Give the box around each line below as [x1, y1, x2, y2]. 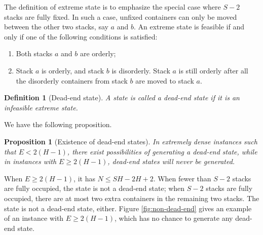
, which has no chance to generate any [115, 213, 233, 223]
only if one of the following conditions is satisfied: [4, 31, 158, 42]
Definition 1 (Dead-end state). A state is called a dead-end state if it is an [4, 92, 240, 103]
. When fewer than [153, 173, 211, 183]
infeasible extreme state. [4, 102, 78, 112]
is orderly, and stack [41, 65, 104, 75]
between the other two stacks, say [4, 21, 108, 32]
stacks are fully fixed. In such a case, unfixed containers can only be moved [4, 11, 237, 22]
